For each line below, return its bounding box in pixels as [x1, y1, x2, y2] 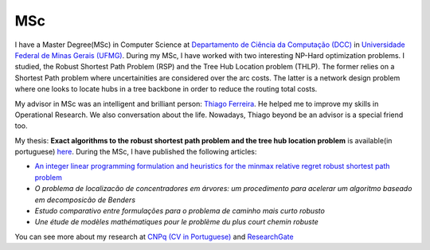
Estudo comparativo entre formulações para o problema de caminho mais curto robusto [34, 206, 326, 216]
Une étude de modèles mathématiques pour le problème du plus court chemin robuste [34, 217, 319, 227]
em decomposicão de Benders [34, 195, 135, 205]
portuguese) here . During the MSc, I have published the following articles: [14, 147, 257, 157]
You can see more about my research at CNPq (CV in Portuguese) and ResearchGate [14, 232, 294, 241]
